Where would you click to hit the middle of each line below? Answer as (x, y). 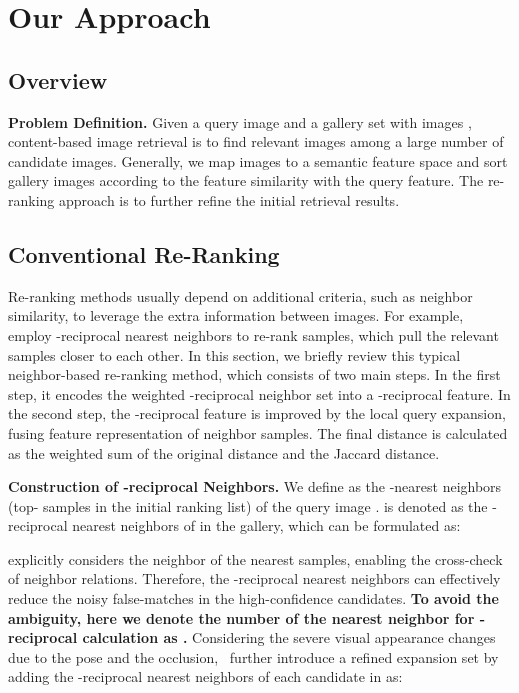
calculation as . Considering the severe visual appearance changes (289, 637)
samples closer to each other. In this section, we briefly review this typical (234, 354)
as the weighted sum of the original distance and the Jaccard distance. (224, 452)
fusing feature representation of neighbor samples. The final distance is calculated (258, 432)
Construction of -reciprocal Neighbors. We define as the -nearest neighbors (255, 486)
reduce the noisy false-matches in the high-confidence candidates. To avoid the (253, 598)
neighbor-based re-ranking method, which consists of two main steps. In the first (254, 374)
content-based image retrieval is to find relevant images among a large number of (256, 141)
